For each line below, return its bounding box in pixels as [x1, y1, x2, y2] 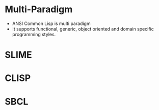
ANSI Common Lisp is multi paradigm [12, 20, 91, 26]
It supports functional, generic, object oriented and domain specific [12, 25, 154, 32]
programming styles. [12, 31, 56, 37]
